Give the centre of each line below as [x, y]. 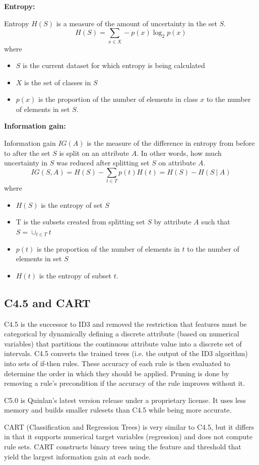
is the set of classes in [58, 82]
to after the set [27, 153]
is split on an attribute [94, 153]
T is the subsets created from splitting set [80, 222]
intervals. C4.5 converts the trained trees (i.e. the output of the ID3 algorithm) [126, 353]
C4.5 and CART [47, 302]
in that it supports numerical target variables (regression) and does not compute [128, 437]
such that [216, 222]
